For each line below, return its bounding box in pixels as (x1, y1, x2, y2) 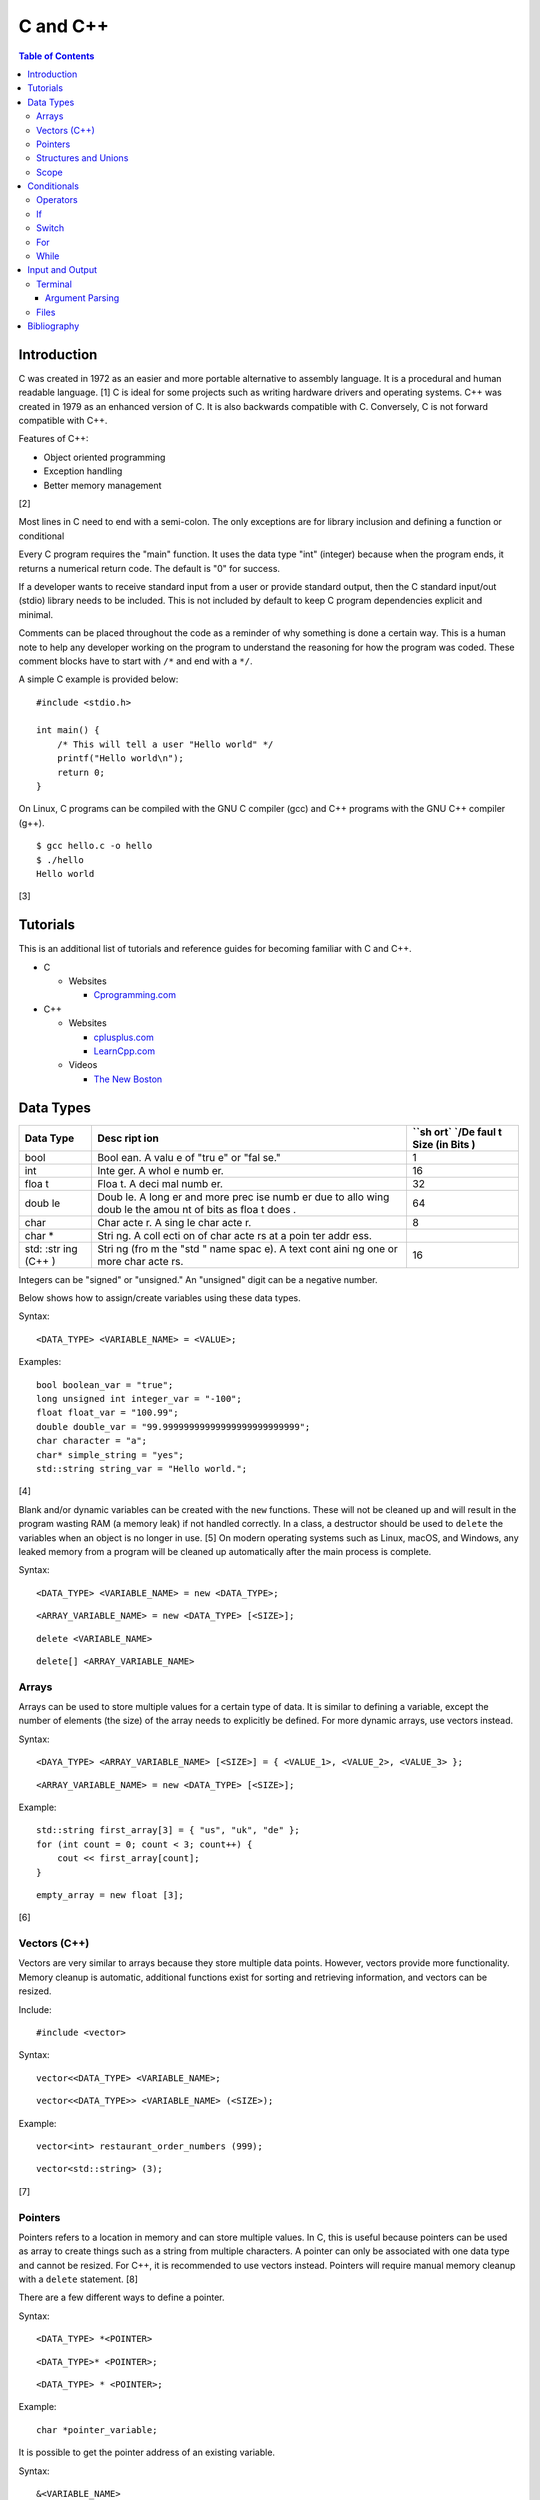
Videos (68, 1059, 98, 1071)
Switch (36, 222, 65, 234)
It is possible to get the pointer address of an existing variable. (18, 2446, 275, 2459)
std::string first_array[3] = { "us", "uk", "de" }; (36, 1825, 300, 1836)
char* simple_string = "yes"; (36, 1449, 185, 1460)
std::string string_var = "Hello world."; (36, 1463, 248, 1474)
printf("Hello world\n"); (56, 753, 185, 764)
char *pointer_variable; (36, 2424, 158, 2435)
